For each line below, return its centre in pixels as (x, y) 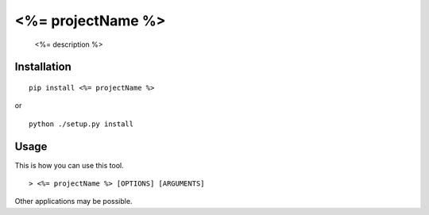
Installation (43, 67)
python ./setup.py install (81, 124)
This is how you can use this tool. (69, 165)
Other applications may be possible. (73, 202)
